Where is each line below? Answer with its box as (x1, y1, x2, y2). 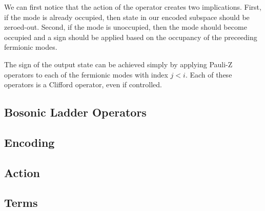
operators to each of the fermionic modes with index (4, 69, 168, 80)
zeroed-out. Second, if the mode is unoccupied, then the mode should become (4, 22, 247, 32)
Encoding (4, 134, 55, 150)
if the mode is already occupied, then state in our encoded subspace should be (4, 11, 250, 22)
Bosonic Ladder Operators (4, 104, 147, 120)
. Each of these (185, 69, 232, 80)
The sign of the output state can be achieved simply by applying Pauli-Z (4, 59, 233, 69)
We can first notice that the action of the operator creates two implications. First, (4, 2, 261, 12)
